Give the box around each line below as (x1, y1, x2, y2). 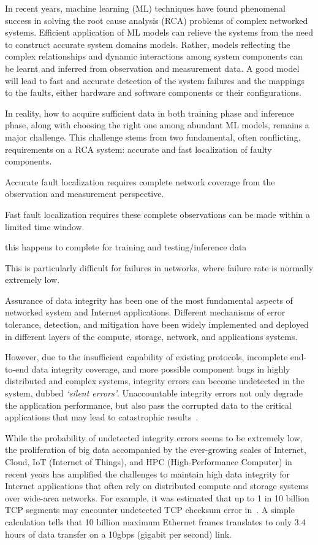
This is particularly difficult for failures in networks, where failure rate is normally (5, 261, 314, 274)
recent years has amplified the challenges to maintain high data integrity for (5, 467, 290, 480)
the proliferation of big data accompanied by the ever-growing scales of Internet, (5, 443, 306, 456)
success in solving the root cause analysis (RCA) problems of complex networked (5, 14, 308, 26)
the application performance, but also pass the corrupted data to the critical (5, 398, 292, 411)
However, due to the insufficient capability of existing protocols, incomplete (5, 350, 288, 363)
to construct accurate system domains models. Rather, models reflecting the (5, 37, 290, 50)
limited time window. (5, 220, 85, 233)
